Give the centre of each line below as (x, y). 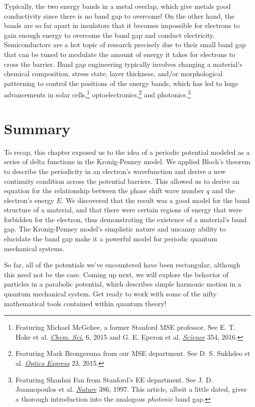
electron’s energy (29, 200)
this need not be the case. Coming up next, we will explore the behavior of (116, 274)
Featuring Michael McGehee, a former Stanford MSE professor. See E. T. (126, 327)
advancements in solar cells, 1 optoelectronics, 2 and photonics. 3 (97, 94)
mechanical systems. (34, 248)
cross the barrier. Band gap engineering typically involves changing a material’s (123, 64)
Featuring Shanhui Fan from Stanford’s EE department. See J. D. (114, 379)
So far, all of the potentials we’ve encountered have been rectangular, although (122, 265)
